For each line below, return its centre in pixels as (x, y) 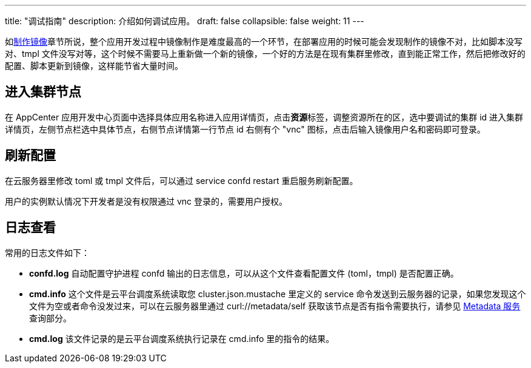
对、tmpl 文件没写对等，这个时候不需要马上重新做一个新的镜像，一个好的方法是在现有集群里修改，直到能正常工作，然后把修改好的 (265, 54)
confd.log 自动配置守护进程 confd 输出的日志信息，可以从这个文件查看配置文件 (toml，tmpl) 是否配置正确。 (244, 273)
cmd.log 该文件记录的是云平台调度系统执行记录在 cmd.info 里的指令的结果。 (182, 338)
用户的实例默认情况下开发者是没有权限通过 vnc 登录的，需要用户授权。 (146, 201)
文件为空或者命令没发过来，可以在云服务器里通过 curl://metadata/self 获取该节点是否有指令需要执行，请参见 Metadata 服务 (275, 306)
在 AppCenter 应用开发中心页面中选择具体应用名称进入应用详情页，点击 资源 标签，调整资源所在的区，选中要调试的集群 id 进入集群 (264, 117)
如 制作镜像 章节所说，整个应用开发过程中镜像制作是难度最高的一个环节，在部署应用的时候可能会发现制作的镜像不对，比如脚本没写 (264, 41)
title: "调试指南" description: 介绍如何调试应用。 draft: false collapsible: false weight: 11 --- (185, 21)
